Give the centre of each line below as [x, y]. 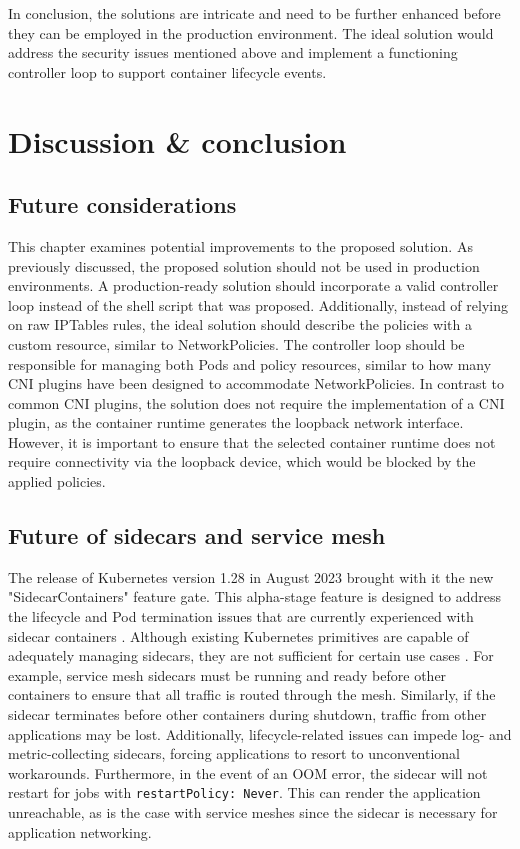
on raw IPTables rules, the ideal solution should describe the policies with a [240, 324]
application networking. [80, 831]
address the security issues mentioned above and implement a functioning [233, 52]
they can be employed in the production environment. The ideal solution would [251, 32]
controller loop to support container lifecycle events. [167, 71]
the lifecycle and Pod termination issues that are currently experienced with [241, 616]
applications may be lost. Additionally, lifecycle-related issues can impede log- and [260, 733]
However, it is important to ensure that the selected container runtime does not [252, 441]
